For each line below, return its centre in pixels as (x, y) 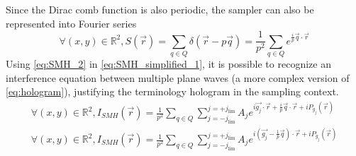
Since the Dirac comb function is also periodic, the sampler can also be (160, 9)
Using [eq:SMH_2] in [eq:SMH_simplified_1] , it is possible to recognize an (168, 63)
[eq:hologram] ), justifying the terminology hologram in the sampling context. (172, 91)
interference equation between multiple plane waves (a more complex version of (178, 77)
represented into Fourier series (71, 23)
